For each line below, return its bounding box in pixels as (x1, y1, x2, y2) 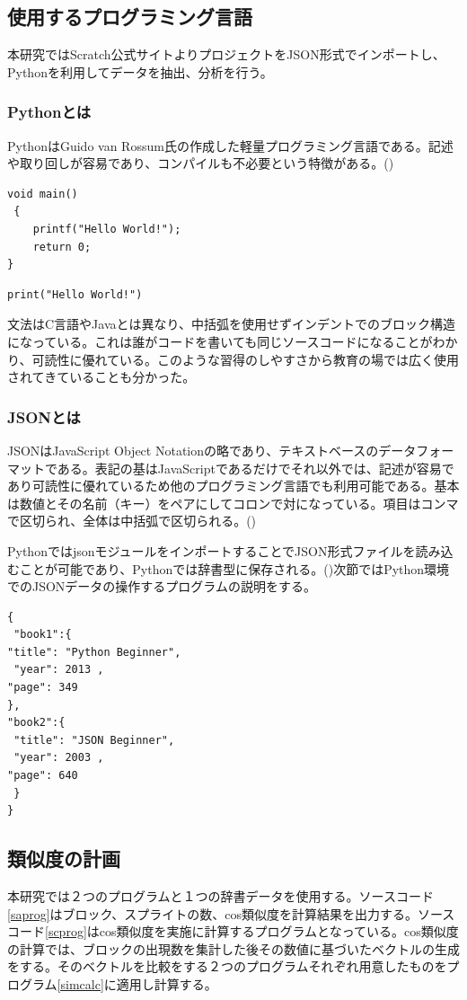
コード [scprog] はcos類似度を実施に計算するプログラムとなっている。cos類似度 (7, 922, 459, 941)
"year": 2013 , (13, 663, 104, 677)
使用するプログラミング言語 (7, 3, 252, 31)
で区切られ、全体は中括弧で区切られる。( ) (7, 511, 257, 530)
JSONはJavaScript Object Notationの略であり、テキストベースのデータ (7, 440, 417, 459)
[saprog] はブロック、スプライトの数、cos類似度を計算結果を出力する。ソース (7, 904, 455, 923)
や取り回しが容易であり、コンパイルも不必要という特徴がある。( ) (7, 154, 394, 173)
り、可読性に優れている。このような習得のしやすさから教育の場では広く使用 (7, 350, 459, 368)
